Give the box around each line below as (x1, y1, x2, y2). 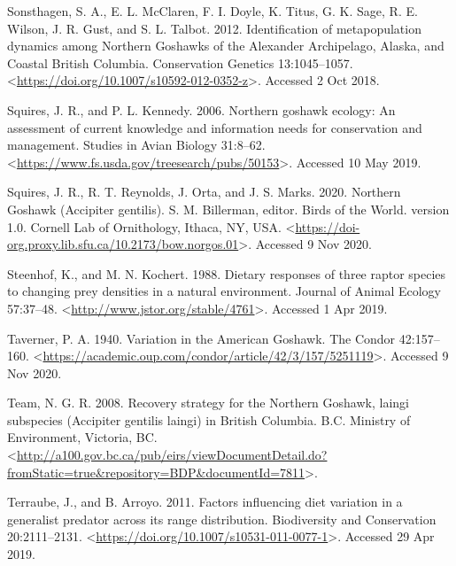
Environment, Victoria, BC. (7, 428, 158, 446)
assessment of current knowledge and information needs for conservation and (7, 118, 422, 136)
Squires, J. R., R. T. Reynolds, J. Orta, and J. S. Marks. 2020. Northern (7, 182, 401, 201)
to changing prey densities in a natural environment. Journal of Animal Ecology (7, 282, 441, 300)
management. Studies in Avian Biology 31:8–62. (7, 136, 266, 154)
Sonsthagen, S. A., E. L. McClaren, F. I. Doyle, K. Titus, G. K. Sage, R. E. (7, 2, 418, 19)
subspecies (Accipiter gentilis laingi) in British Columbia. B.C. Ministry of (7, 410, 411, 429)
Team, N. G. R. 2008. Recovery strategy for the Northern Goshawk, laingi (7, 393, 409, 412)
